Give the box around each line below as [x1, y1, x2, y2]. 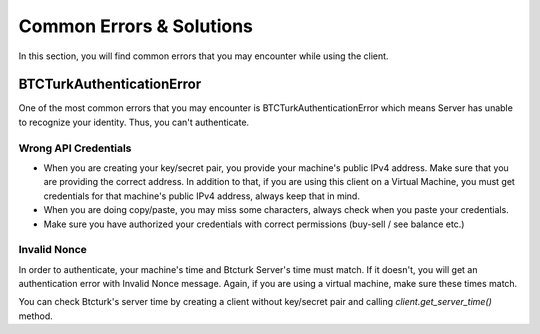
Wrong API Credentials [18, 141, 132, 155]
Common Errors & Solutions [18, 15, 254, 37]
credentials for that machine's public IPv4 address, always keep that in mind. [43, 190, 360, 202]
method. [18, 310, 54, 322]
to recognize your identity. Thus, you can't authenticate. [18, 116, 250, 128]
